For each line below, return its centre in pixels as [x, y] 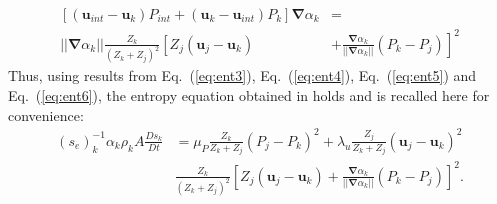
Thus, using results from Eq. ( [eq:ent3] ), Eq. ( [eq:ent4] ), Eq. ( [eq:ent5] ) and [242, 75]
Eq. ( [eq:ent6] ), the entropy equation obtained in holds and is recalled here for [249, 95]
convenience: [46, 114]
